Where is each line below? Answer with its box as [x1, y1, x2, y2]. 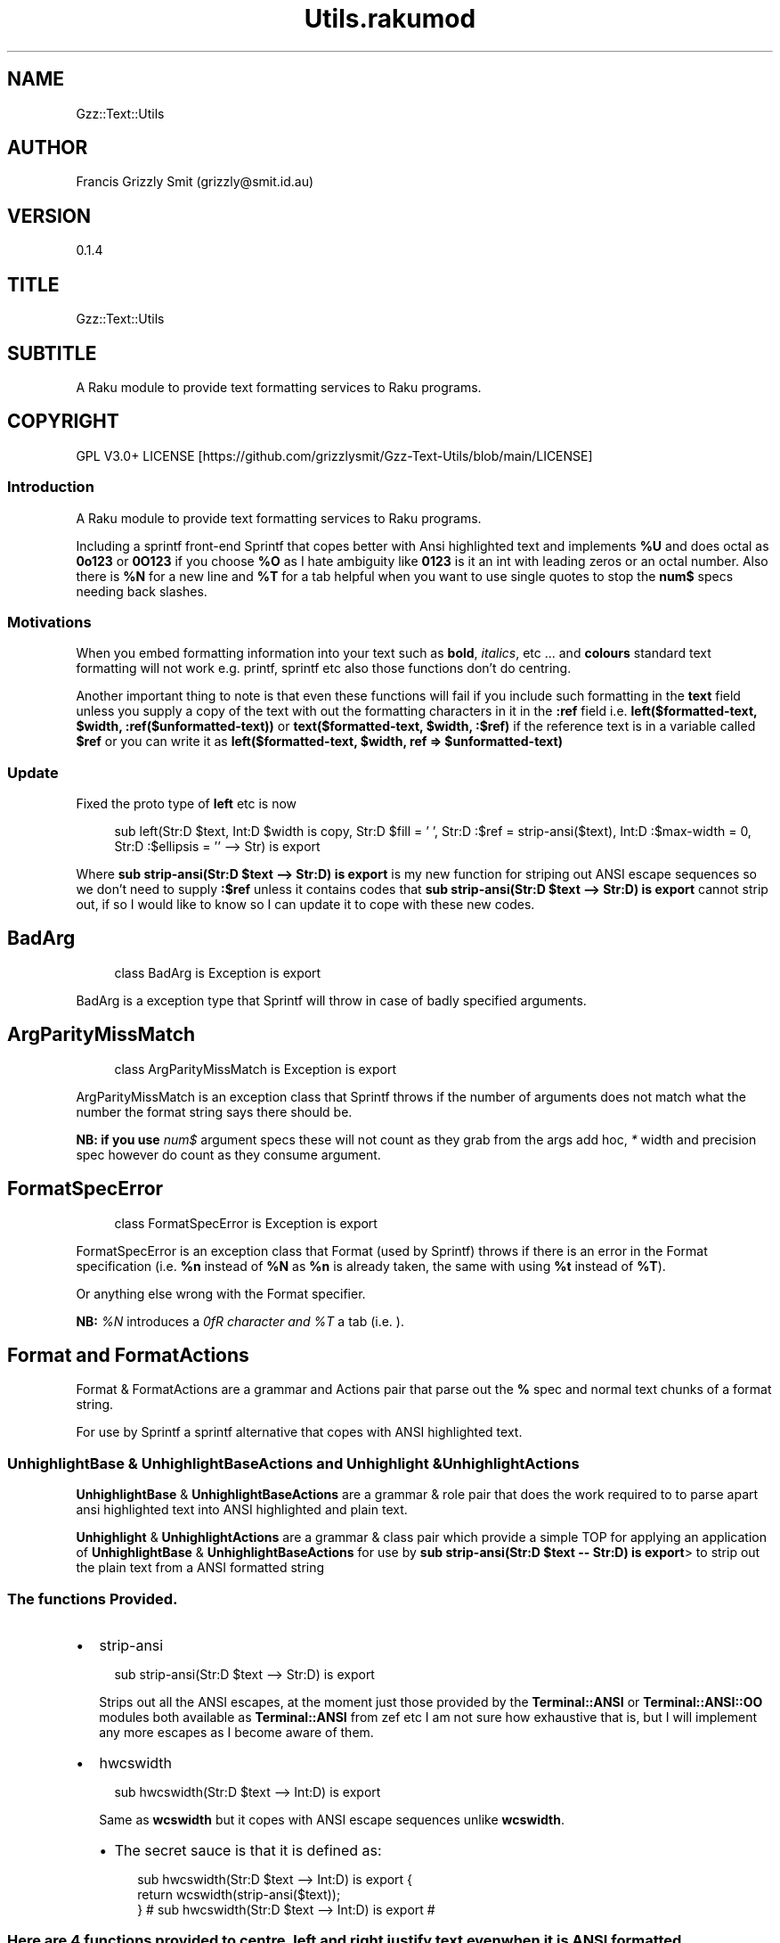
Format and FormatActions [7, 1344, 249, 1367]
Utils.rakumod [304, 4, 476, 34]
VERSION [7, 204, 92, 227]
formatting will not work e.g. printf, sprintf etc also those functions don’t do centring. [76, 660, 572, 676]
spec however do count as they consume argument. [76, 1146, 381, 1162]
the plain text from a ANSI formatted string [76, 1560, 325, 1576]
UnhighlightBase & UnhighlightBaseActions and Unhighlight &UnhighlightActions [7, 1454, 580, 1472]
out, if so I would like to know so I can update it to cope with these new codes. [76, 897, 535, 913]
